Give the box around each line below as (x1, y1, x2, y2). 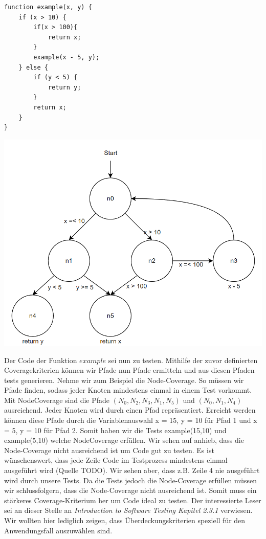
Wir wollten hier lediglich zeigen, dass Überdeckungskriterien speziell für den (4, 515, 246, 525)
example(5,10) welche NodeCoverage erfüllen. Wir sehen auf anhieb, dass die (4, 435, 244, 445)
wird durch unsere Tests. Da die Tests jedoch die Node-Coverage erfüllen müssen (4, 475, 257, 485)
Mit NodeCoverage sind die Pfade (4, 394, 110, 405)
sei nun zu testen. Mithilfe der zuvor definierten (108, 354, 258, 365)
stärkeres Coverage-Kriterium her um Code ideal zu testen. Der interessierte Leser (4, 495, 261, 505)
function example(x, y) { (4, 4, 92, 11)
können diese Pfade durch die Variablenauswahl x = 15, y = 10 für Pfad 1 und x (4, 415, 257, 425)
